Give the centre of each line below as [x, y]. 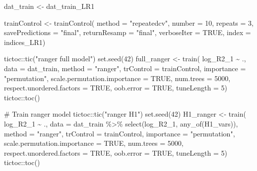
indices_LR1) [25, 42]
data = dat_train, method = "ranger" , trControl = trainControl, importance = [125, 68]
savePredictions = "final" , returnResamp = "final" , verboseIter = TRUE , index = [128, 32]
